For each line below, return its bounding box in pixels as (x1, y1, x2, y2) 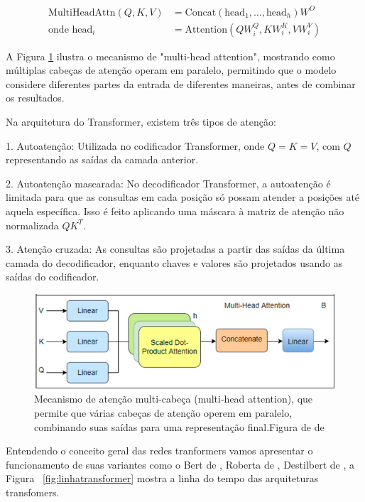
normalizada (6, 217, 59, 232)
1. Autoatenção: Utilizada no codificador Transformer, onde (6, 138, 265, 153)
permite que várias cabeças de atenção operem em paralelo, (34, 405, 293, 420)
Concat (185, 7, 217, 18)
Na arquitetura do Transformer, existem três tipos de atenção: (6, 114, 276, 129)
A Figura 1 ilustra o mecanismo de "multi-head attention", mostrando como (6, 48, 335, 63)
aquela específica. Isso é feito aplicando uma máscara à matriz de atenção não (6, 203, 344, 218)
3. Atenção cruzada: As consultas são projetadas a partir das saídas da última (6, 241, 345, 256)
